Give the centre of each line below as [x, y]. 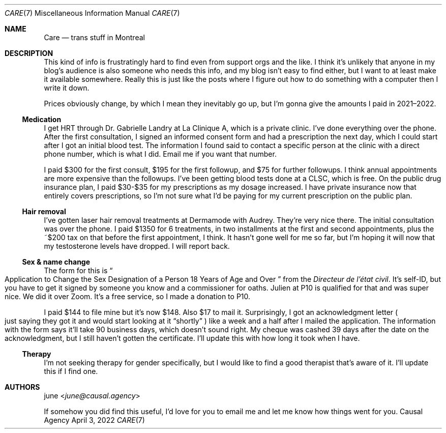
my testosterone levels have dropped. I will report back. [137, 246]
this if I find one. [71, 371]
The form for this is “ [78, 270]
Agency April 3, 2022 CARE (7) [94, 420]
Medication [42, 119]
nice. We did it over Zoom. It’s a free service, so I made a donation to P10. [128, 296]
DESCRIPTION [29, 53]
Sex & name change [56, 262]
